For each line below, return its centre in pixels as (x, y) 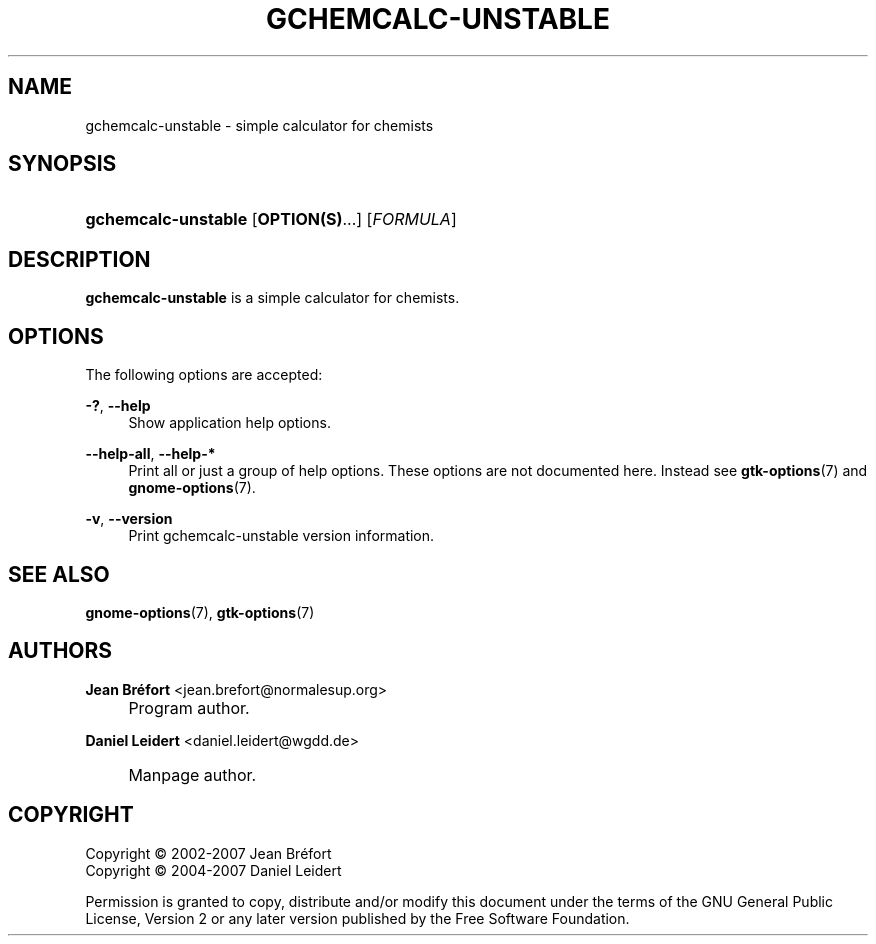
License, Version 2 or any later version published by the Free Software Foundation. (357, 918)
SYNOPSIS (62, 164)
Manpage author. (192, 774)
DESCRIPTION (79, 259)
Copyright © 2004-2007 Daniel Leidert (213, 870)
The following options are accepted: (204, 375)
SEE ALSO (59, 574)
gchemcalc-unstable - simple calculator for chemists (259, 125)
